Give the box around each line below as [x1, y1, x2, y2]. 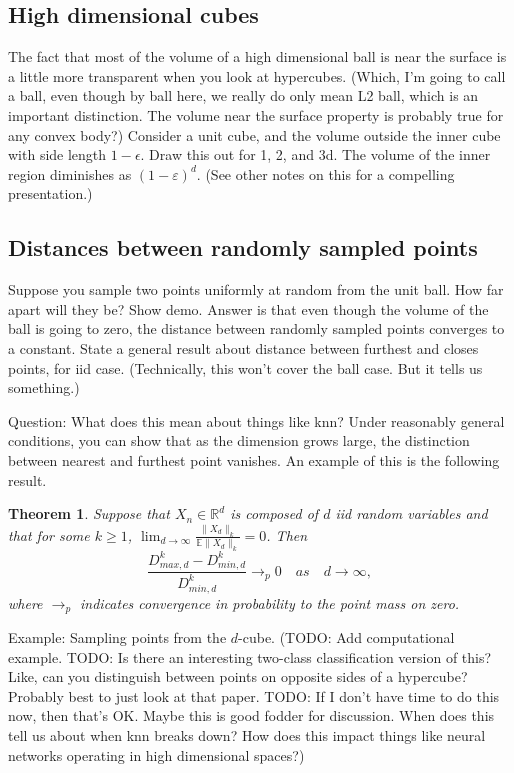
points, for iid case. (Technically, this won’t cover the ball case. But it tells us [8, 357, 483, 378]
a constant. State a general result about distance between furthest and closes [8, 337, 479, 358]
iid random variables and [335, 503, 488, 524]
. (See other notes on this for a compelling [196, 163, 455, 184]
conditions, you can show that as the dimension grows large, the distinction [8, 430, 470, 451]
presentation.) [8, 183, 93, 204]
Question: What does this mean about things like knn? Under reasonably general [8, 410, 505, 431]
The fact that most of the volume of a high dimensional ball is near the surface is [8, 46, 507, 67]
